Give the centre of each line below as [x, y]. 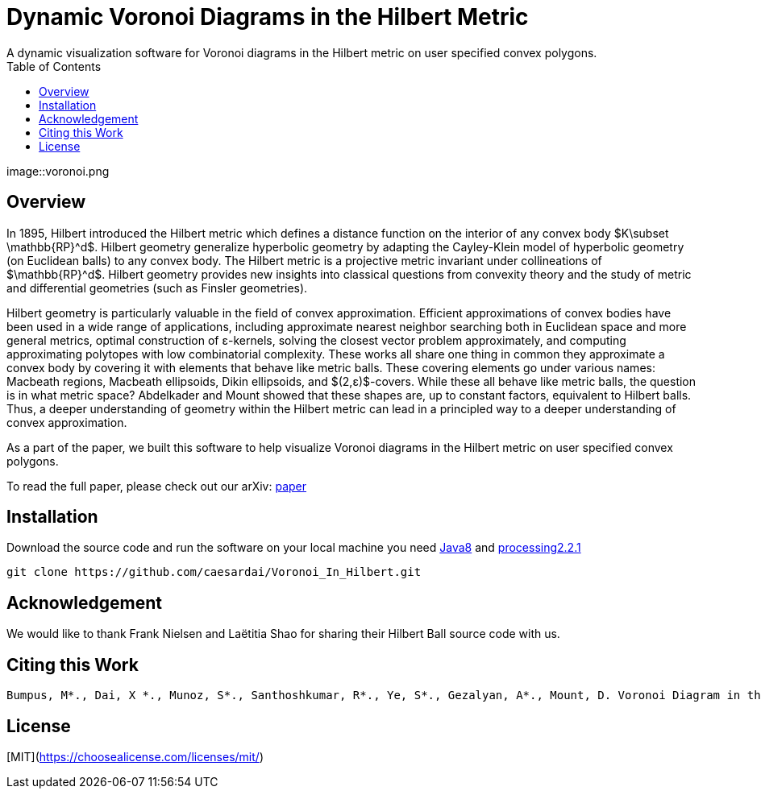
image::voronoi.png [58, 171]
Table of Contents [54, 66]
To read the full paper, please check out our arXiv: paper [157, 486]
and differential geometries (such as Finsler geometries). [157, 288]
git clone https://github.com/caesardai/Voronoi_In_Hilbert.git [214, 572]
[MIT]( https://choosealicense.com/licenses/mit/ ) [135, 756]
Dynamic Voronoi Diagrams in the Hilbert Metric [268, 17]
